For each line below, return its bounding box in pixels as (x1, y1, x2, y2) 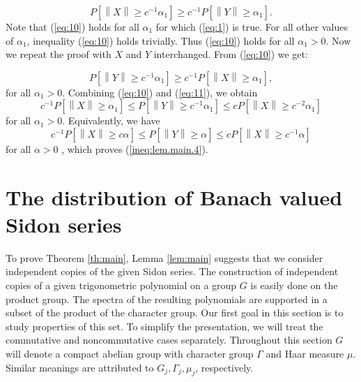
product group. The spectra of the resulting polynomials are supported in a (6, 291, 328, 306)
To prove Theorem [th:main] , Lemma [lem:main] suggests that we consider (6, 250, 323, 265)
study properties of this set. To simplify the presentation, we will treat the (6, 318, 323, 333)
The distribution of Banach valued (6, 182, 343, 211)
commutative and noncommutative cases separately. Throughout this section (6, 332, 332, 347)
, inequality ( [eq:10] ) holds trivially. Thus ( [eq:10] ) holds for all (26, 33, 295, 47)
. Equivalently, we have (62, 113, 160, 128)
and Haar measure (266, 346, 344, 361)
